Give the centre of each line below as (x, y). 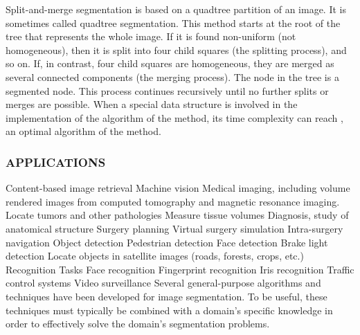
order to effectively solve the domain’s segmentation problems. (138, 324)
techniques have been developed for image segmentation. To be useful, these (166, 296)
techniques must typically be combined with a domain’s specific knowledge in (169, 310)
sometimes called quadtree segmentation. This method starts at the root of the (173, 22)
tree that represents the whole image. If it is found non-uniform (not (151, 36)
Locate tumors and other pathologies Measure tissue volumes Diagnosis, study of (177, 215)
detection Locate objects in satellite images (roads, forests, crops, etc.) (155, 256)
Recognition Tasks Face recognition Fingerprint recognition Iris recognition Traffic (180, 269)
